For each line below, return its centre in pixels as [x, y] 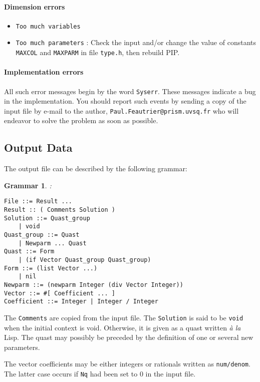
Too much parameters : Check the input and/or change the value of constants [136, 42]
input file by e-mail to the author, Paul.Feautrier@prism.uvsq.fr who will [121, 110]
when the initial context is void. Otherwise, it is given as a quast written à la [122, 327]
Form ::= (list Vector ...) [51, 268]
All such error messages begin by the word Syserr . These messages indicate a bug [130, 91]
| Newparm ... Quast [52, 243]
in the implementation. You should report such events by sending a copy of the [125, 101]
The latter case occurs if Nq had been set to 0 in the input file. [100, 374]
